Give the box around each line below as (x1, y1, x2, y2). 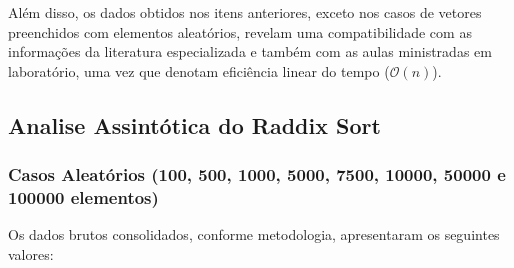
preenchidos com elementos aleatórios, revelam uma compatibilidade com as (8, 21, 472, 42)
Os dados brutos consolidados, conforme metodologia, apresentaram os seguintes (8, 224, 500, 245)
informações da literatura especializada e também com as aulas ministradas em (8, 41, 492, 62)
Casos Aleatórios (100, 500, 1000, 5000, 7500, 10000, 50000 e (8, 162, 506, 187)
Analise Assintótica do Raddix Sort (8, 109, 381, 140)
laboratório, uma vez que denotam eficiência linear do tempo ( (8, 60, 390, 81)
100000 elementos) (8, 185, 159, 209)
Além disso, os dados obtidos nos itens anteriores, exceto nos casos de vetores (8, 2, 482, 22)
